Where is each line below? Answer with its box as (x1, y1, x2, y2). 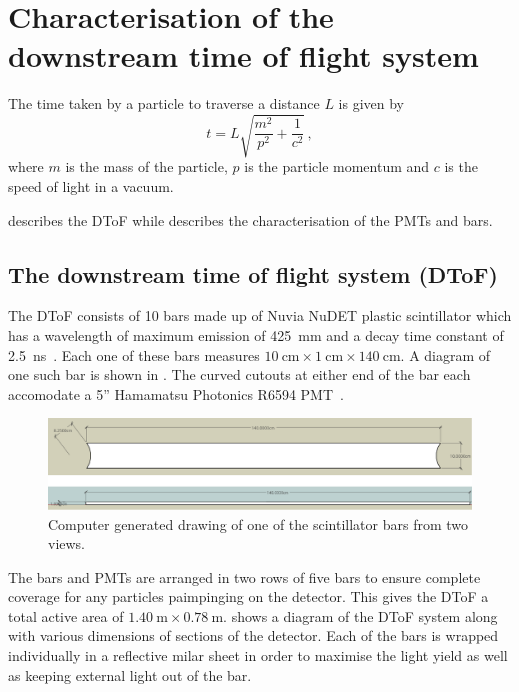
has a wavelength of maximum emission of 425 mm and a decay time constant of (8, 325, 504, 346)
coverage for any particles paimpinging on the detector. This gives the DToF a (8, 586, 489, 607)
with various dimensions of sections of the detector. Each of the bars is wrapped (8, 625, 499, 646)
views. (48, 533, 86, 554)
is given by (338, 93, 405, 114)
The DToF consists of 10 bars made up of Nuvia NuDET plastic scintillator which (8, 305, 512, 326)
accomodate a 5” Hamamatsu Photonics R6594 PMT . (8, 383, 344, 404)
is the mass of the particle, (65, 156, 228, 177)
